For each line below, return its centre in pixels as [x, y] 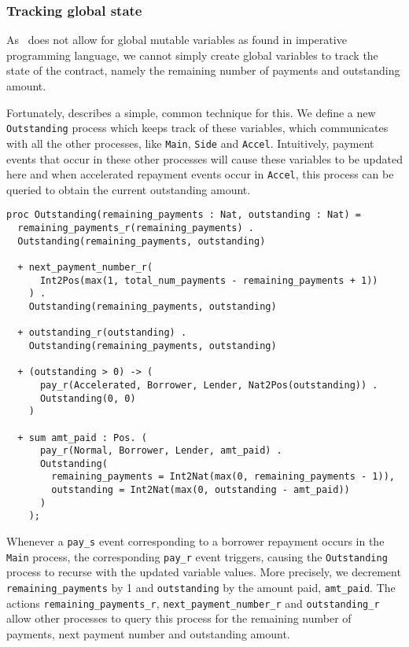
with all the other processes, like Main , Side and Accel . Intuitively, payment [190, 143]
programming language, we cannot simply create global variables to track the [192, 55]
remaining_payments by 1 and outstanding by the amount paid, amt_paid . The [201, 587]
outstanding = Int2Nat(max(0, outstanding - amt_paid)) [201, 490]
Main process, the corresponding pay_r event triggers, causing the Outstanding [197, 556]
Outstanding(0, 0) [88, 398]
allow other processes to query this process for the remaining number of [179, 618]
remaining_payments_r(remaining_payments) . [136, 228]
